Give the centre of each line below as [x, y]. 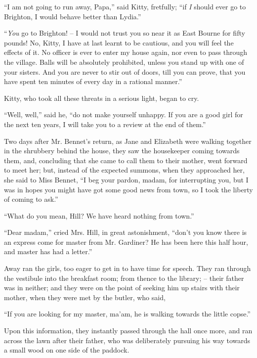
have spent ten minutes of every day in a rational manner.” [93, 81]
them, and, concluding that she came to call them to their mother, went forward [126, 160]
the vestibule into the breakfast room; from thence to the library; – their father [124, 278]
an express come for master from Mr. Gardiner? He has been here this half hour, [126, 242]
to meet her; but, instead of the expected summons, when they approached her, [124, 170]
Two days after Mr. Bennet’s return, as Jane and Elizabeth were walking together [128, 141]
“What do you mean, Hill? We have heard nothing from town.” [99, 215]
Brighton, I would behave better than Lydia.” [73, 16]
